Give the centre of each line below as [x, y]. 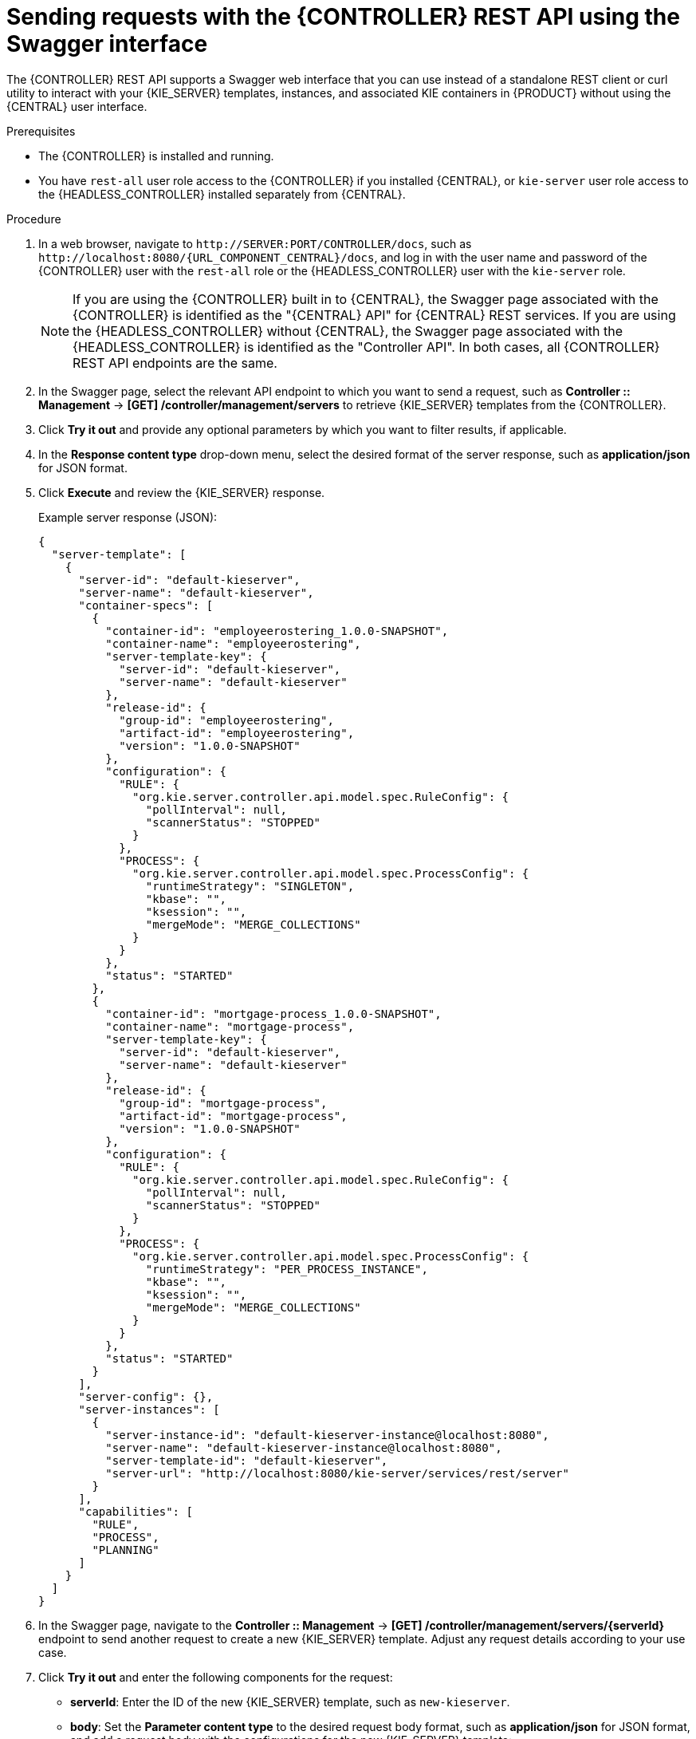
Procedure [34, 219]
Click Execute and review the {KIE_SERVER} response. [182, 492]
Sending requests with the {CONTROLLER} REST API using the [343, 17]
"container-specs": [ [146, 605]
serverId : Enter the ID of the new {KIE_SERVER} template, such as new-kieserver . [290, 1702]
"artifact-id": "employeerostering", [237, 733]
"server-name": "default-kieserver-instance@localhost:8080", [304, 1447]
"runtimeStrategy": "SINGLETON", [250, 886]
